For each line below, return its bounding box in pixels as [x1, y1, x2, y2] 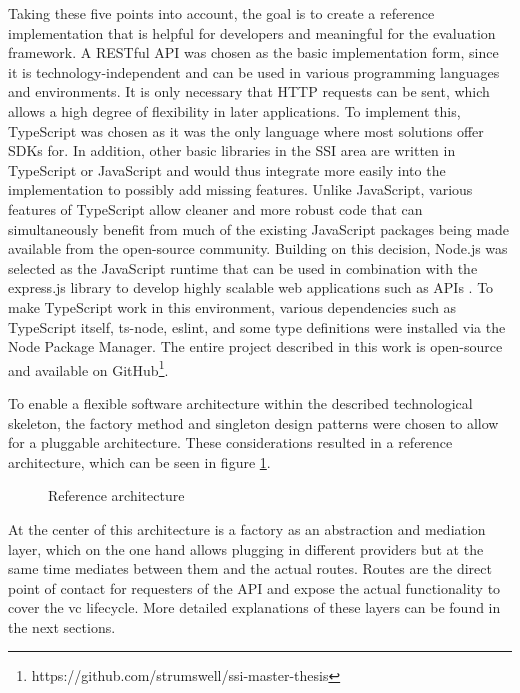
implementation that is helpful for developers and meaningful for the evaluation [8, 22, 496, 43]
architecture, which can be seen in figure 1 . [8, 451, 271, 472]
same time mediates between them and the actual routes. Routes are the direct [8, 558, 492, 579]
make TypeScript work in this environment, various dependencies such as [8, 296, 457, 317]
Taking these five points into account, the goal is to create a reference [8, 3, 435, 23]
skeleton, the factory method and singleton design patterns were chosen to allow [8, 412, 499, 433]
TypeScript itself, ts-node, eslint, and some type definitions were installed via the [8, 316, 506, 337]
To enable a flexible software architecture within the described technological [8, 392, 473, 413]
